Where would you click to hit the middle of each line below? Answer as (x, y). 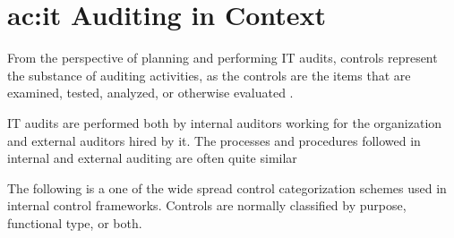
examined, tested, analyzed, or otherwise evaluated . (150, 93)
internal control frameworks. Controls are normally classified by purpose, (207, 205)
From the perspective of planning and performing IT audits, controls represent (223, 58)
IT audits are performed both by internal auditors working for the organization (225, 122)
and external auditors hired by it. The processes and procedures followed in (214, 140)
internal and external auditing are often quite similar (152, 158)
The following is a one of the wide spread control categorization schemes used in (227, 187)
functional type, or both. (75, 222)
